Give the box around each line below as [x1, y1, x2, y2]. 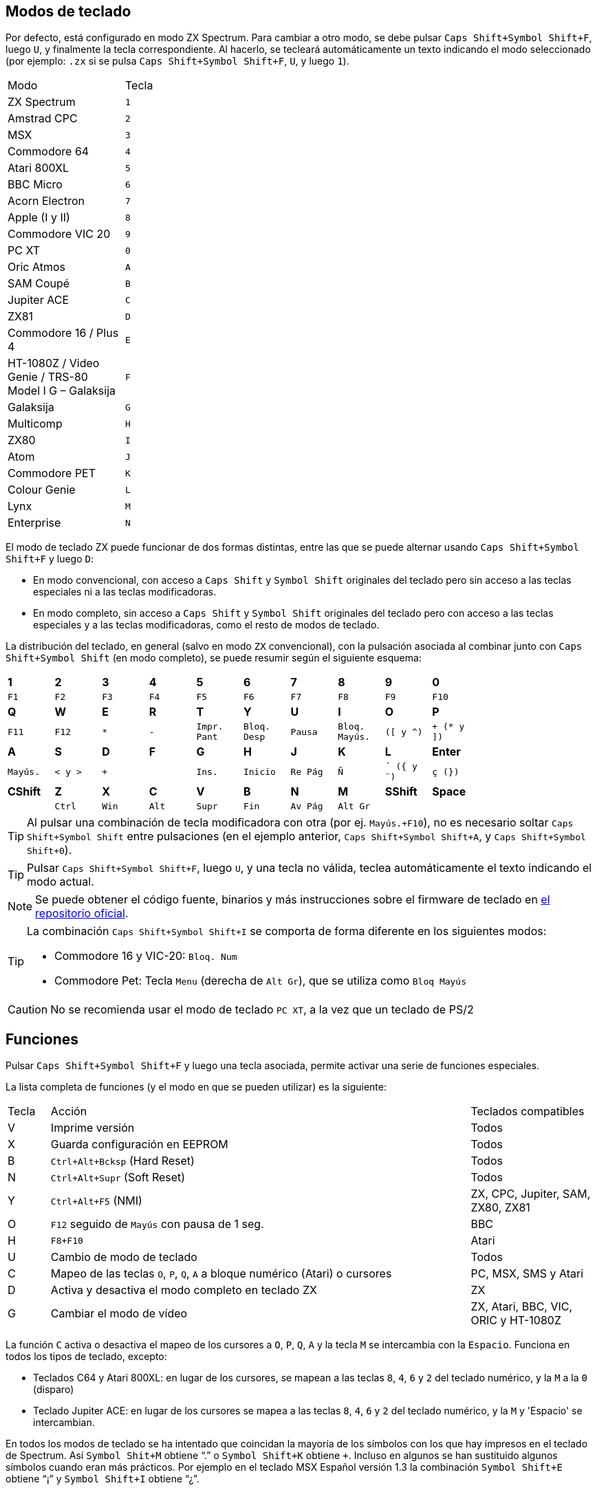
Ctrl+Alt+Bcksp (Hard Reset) [50, 1154, 195, 1168]
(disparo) [33, 1383, 74, 1396]
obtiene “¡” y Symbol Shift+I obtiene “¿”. [6, 1473, 199, 1485]
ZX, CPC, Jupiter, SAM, [470, 1187, 591, 1201]
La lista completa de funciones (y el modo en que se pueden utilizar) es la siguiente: [6, 1081, 387, 1093]
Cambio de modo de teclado [50, 1250, 197, 1264]
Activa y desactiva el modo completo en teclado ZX [50, 1283, 317, 1297]
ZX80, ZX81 [470, 1201, 530, 1215]
